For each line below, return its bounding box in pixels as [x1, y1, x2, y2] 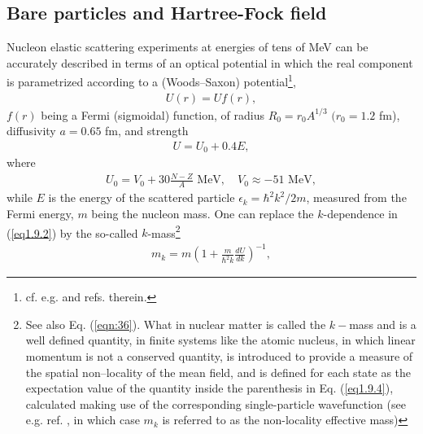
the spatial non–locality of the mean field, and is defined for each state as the [25, 363, 412, 380]
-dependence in [323, 204, 398, 221]
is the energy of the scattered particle [48, 189, 235, 206]
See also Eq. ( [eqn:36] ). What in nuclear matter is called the [25, 315, 326, 332]
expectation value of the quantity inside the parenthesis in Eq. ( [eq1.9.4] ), [25, 379, 394, 397]
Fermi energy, [7, 204, 74, 221]
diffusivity [7, 122, 56, 139]
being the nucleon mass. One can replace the [91, 204, 314, 221]
